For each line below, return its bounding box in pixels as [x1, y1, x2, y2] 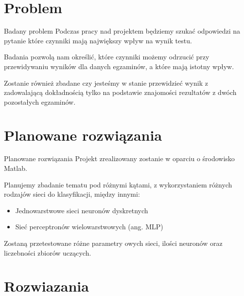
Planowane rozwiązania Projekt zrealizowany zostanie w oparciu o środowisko [4, 153, 235, 164]
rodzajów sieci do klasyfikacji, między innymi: [4, 189, 140, 199]
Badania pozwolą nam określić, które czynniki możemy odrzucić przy [4, 52, 209, 62]
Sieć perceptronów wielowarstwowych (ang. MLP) [15, 222, 163, 232]
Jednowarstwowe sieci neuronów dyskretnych [15, 205, 148, 215]
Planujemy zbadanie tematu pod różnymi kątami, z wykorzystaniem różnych [4, 179, 232, 189]
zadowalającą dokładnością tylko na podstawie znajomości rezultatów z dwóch [4, 87, 237, 97]
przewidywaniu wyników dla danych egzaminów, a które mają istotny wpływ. [4, 61, 234, 71]
